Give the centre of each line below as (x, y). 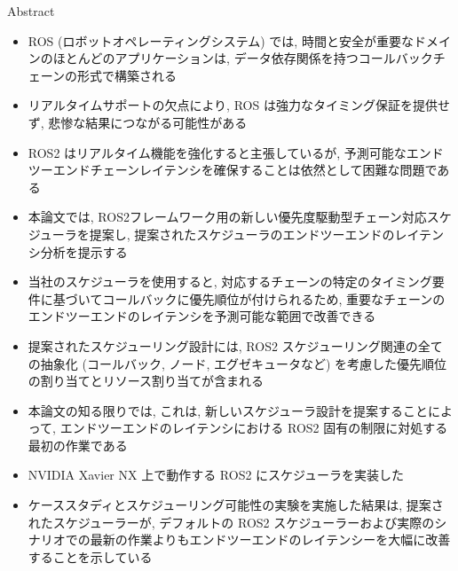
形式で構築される (127, 75)
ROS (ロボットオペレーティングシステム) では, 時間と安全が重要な (221, 40)
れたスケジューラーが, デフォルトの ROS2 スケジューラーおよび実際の (231, 522)
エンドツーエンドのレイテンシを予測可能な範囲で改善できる (202, 316)
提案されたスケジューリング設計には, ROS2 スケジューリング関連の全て (235, 345)
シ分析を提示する (78, 251)
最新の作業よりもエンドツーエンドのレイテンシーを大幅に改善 (270, 540)
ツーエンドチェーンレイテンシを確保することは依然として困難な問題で (233, 170)
